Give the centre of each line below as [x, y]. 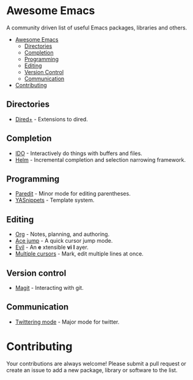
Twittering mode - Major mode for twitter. [67, 322]
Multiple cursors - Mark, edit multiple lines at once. [79, 254]
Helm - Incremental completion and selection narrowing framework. [100, 159]
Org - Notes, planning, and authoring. [62, 234]
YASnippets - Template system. [55, 200]
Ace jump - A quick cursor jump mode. [64, 241]
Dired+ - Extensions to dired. [52, 119]
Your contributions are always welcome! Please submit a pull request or [96, 363]
